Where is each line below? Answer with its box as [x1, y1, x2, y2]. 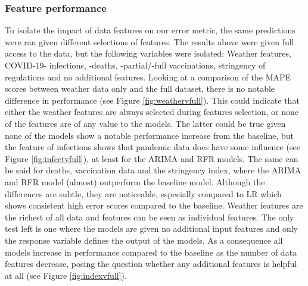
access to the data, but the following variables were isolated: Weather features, [5, 47, 291, 60]
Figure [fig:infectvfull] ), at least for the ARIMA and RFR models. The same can [5, 152, 298, 164]
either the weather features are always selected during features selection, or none [5, 105, 298, 118]
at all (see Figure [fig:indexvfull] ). [5, 269, 127, 281]
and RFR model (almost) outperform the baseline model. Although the [5, 175, 265, 188]
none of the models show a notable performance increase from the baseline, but [5, 129, 294, 141]
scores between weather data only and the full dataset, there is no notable [5, 82, 275, 95]
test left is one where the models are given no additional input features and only [5, 222, 298, 235]
